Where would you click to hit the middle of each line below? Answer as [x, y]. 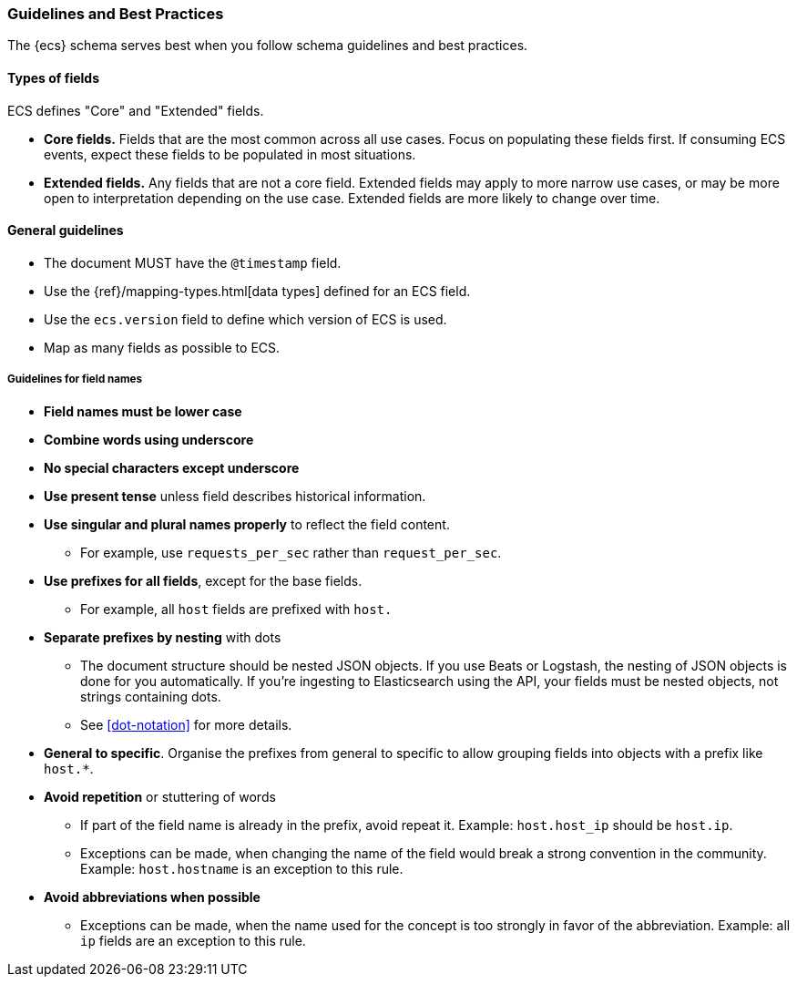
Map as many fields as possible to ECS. [162, 347]
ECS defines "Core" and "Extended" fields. [136, 110]
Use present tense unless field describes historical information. [235, 496]
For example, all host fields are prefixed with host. [236, 609]
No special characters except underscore [172, 467]
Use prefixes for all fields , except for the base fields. [203, 580]
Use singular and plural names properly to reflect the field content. [247, 524]
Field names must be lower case [143, 411]
